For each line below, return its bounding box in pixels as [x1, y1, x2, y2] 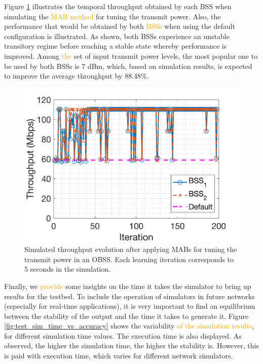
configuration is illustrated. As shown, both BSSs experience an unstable [4, 30, 230, 41]
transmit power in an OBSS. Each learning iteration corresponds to [24, 253, 234, 264]
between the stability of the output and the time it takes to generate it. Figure [4, 310, 249, 321]
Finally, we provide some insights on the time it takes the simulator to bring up [4, 280, 251, 291]
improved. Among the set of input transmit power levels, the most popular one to [4, 50, 258, 61]
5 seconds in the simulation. [24, 264, 111, 274]
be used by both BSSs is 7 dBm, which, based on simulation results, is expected [4, 60, 252, 71]
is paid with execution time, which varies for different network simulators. [4, 350, 233, 361]
